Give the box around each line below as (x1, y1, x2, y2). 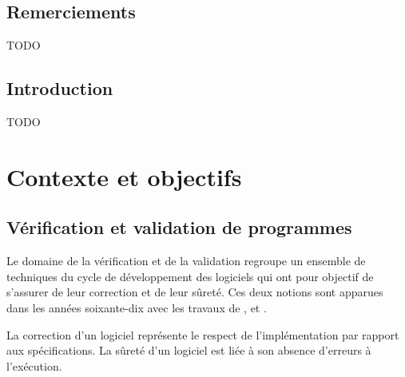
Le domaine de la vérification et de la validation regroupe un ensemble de (6, 252, 366, 269)
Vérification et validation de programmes (6, 215, 352, 240)
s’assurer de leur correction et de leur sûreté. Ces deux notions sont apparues (6, 284, 383, 300)
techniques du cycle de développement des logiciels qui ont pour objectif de (6, 268, 374, 284)
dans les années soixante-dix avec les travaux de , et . (6, 299, 267, 315)
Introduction (6, 76, 113, 101)
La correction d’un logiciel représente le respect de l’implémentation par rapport (6, 326, 399, 343)
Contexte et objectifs (6, 160, 242, 192)
